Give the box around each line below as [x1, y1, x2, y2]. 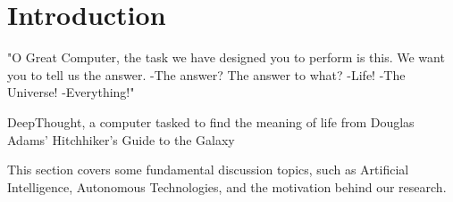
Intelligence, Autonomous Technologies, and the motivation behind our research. [7, 177, 447, 196]
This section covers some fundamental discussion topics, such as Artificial [7, 160, 409, 179]
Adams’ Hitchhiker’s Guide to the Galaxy [7, 130, 235, 149]
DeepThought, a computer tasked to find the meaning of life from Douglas [7, 112, 415, 131]
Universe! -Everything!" [7, 83, 135, 101]
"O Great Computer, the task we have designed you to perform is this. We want [7, 48, 445, 67]
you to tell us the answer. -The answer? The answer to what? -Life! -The [7, 65, 406, 84]
